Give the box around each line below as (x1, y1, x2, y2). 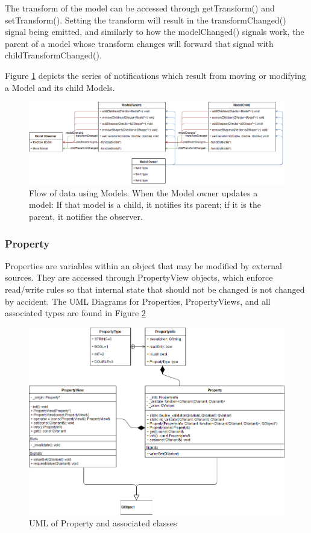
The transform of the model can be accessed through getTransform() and (5, 2, 275, 14)
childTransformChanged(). (5, 49, 102, 61)
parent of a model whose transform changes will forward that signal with (5, 37, 274, 49)
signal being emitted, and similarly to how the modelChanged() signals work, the (5, 25, 304, 38)
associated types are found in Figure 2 (5, 307, 146, 319)
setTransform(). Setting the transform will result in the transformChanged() (5, 13, 286, 26)
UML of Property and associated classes (29, 517, 177, 529)
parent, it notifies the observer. (29, 210, 143, 222)
